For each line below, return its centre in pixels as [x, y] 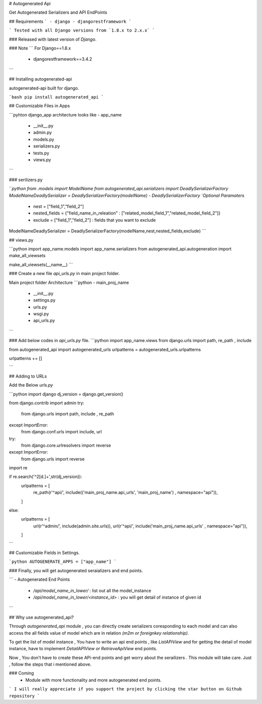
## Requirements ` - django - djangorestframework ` [70, 21]
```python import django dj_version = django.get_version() [66, 394]
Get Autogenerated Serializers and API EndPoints [58, 13]
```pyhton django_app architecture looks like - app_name [65, 115]
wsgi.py [41, 314]
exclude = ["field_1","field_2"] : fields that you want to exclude [95, 220]
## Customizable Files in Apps [40, 106]
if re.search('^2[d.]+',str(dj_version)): [46, 477]
